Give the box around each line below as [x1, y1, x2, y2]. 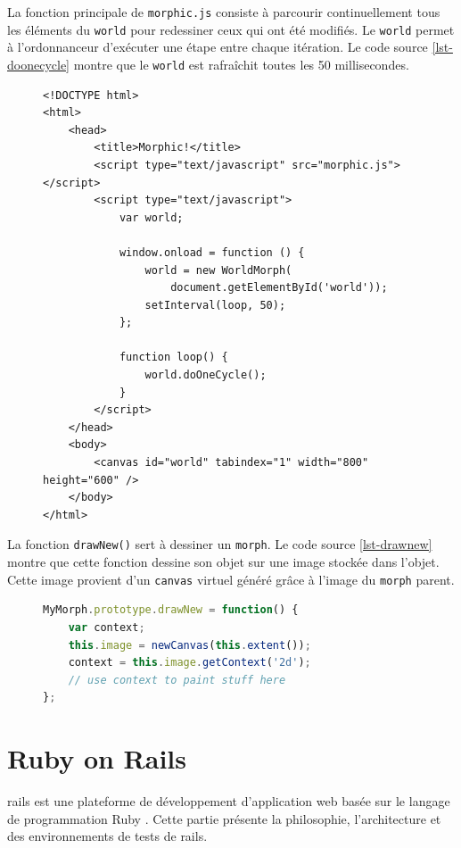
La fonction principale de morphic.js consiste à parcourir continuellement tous [7, 3, 440, 21]
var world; [119, 211, 184, 224]
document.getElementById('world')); [170, 281, 388, 295]
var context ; [68, 620, 145, 634]
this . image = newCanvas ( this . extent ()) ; [68, 638, 311, 652]
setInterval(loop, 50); [144, 298, 286, 312]
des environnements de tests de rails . [7, 827, 208, 845]
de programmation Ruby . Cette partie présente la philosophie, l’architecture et [7, 809, 441, 827]
